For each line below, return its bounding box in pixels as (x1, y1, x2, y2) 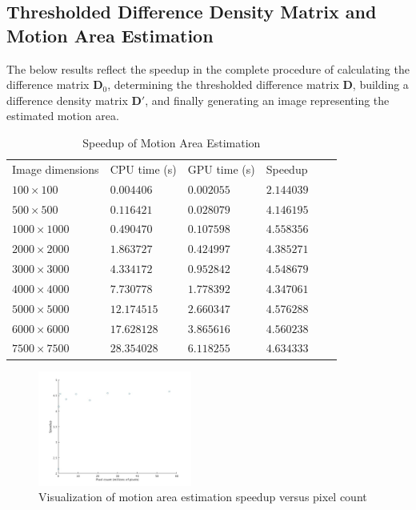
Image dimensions (12, 160, 99, 177)
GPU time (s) (187, 160, 255, 177)
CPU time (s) (110, 160, 177, 177)
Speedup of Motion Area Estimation (82, 134, 261, 151)
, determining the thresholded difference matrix (107, 76, 339, 93)
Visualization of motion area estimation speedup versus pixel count (38, 488, 367, 505)
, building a (352, 76, 409, 93)
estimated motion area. (6, 107, 119, 124)
